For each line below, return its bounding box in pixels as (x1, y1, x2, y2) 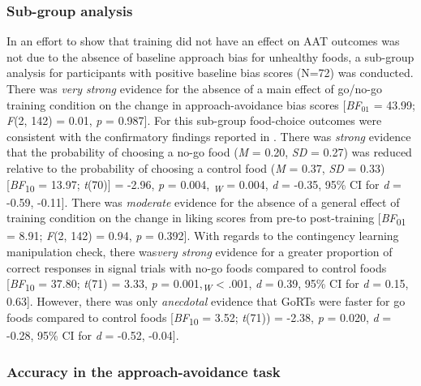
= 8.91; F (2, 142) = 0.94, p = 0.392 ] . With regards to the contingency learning (6, 227, 399, 244)
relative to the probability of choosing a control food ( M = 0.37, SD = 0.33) (6, 159, 385, 176)
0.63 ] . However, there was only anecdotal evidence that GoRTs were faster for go (6, 293, 406, 310)
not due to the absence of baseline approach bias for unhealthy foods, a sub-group (6, 48, 415, 65)
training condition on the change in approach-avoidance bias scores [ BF (6, 96, 362, 113)
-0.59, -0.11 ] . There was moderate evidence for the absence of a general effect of (6, 193, 400, 210)
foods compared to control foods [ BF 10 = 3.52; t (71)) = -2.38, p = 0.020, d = (6, 308, 392, 328)
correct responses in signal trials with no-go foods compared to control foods (6, 259, 387, 276)
